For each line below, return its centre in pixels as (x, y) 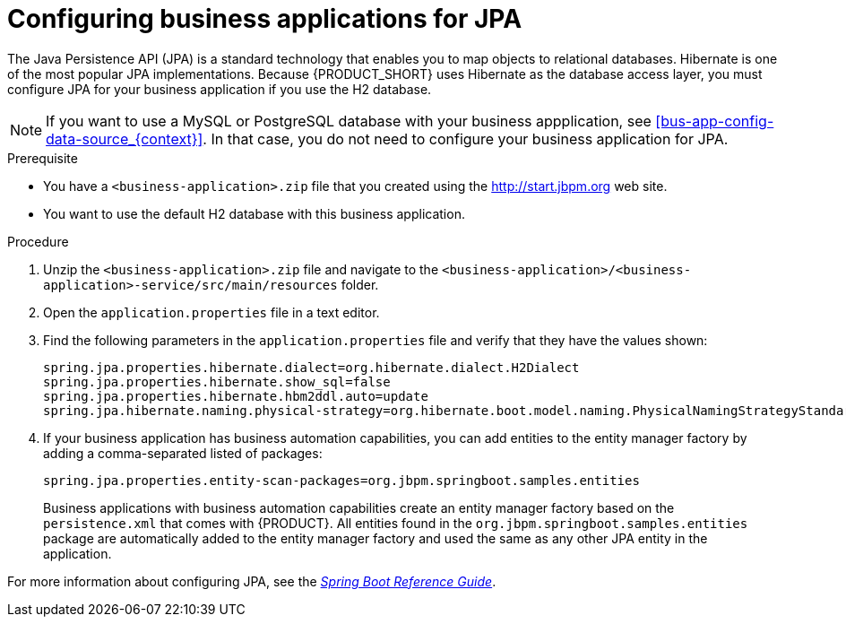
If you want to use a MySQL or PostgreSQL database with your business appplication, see (349, 121)
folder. (360, 284)
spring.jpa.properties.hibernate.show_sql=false (217, 381)
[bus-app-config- (715, 121)
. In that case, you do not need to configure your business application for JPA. (466, 139)
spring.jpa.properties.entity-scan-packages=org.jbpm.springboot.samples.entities (341, 480)
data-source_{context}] (125, 139)
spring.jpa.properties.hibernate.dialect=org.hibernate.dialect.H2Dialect (311, 367)
